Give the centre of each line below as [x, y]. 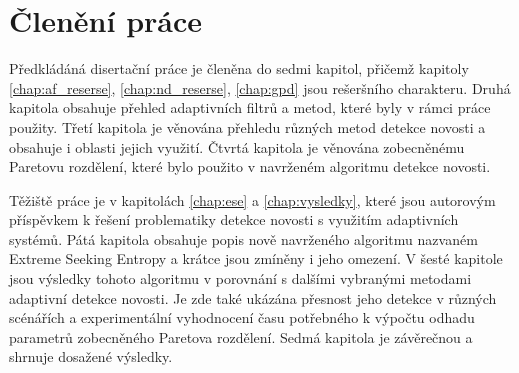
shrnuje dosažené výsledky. [91, 356]
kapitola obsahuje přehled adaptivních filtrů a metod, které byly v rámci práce [250, 107]
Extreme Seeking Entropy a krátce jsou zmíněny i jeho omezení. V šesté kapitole [256, 258]
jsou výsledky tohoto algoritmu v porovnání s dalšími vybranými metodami [240, 278]
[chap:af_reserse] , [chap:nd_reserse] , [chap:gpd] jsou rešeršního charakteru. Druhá [260, 87]
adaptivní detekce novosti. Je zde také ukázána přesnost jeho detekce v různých [253, 297]
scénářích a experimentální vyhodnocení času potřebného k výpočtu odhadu [242, 317]
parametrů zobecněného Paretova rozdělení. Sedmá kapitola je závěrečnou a [241, 336]
